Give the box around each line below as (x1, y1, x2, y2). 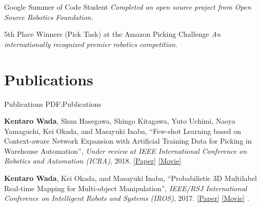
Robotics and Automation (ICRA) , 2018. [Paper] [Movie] (4, 155, 182, 166)
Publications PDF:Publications (4, 98, 102, 109)
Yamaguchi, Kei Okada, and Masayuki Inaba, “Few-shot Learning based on (4, 125, 241, 136)
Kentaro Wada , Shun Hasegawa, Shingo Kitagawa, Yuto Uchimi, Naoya (4, 116, 236, 126)
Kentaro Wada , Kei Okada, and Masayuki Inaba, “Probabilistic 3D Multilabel (4, 173, 257, 183)
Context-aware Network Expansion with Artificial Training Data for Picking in (4, 135, 252, 146)
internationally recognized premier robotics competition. (4, 38, 178, 49)
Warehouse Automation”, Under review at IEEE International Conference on (4, 145, 247, 156)
